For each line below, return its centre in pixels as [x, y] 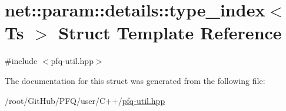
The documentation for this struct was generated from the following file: [135, 80]
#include [21, 61]
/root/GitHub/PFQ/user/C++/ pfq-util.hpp [85, 100]
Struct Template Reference [170, 33]
